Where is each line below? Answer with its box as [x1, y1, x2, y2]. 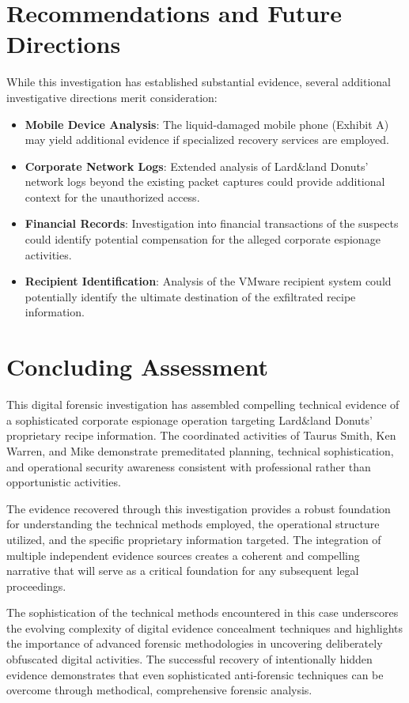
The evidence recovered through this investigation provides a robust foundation [6, 500, 391, 516]
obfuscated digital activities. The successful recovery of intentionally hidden [6, 651, 373, 667]
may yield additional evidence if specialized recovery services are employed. [25, 131, 389, 148]
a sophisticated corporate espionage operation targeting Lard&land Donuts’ [6, 411, 373, 428]
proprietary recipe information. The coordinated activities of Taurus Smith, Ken [6, 427, 396, 444]
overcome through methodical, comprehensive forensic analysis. [6, 682, 312, 698]
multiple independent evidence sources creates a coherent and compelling [6, 546, 360, 563]
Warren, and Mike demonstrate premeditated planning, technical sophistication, [6, 442, 394, 459]
